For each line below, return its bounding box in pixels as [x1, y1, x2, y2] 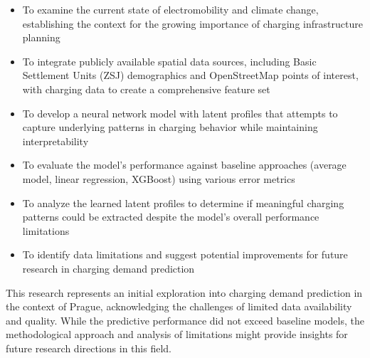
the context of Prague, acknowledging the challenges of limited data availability [6, 299, 352, 314]
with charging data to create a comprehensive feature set [22, 81, 270, 96]
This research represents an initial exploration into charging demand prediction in [6, 285, 363, 300]
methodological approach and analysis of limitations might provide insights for [6, 327, 348, 342]
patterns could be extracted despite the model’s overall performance [22, 209, 319, 224]
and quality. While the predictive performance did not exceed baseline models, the [6, 312, 364, 327]
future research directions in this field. [6, 340, 171, 355]
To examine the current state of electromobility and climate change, [22, 2, 319, 16]
